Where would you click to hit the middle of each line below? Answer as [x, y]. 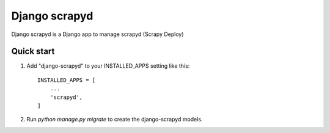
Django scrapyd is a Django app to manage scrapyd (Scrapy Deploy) [97, 34]
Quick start [33, 52]
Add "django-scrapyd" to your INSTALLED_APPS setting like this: [108, 66]
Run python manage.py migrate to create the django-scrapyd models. [115, 120]
